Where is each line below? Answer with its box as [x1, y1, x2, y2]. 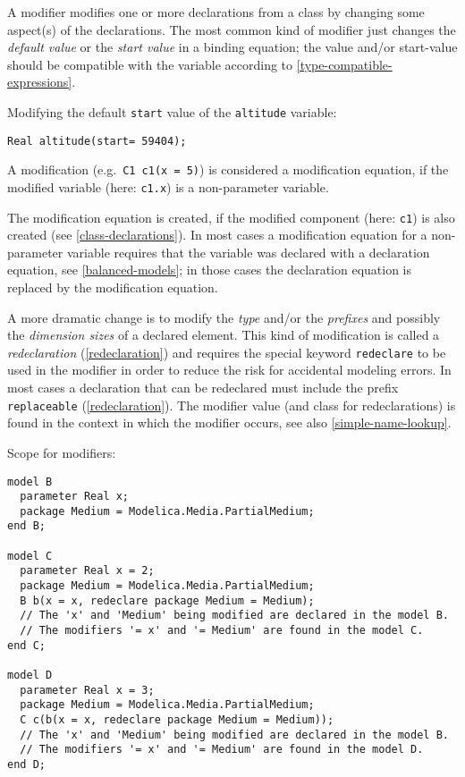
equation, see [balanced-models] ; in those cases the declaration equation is [7, 260, 411, 279]
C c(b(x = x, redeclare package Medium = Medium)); [20, 714, 334, 726]
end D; [7, 757, 46, 771]
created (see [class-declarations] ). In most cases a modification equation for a [7, 225, 427, 244]
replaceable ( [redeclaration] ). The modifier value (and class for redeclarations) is [7, 395, 456, 414]
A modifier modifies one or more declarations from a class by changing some [7, 3, 425, 21]
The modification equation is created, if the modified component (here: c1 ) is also [7, 207, 455, 226]
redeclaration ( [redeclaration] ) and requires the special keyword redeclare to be [7, 342, 446, 361]
